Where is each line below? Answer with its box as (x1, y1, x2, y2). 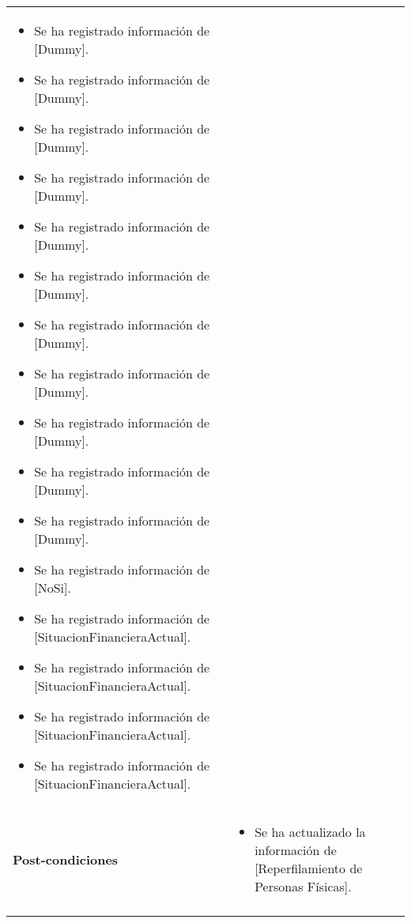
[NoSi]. (34, 578, 71, 597)
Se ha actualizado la (255, 823, 366, 841)
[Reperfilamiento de (255, 859, 363, 877)
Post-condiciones (13, 850, 119, 868)
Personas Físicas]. (255, 877, 352, 895)
